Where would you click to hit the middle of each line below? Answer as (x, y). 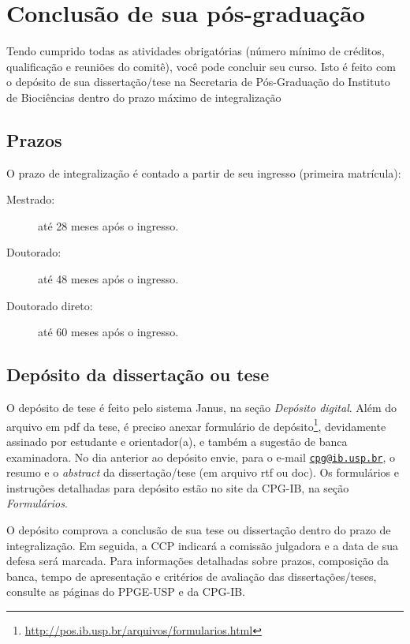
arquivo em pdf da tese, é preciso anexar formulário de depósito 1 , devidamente (196, 425)
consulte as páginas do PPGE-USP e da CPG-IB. (126, 592)
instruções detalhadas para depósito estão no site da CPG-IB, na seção (178, 487)
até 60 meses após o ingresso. (108, 332)
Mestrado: (31, 199)
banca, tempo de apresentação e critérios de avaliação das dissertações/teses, (192, 576)
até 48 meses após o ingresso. (108, 279)
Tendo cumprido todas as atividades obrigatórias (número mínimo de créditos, (196, 51)
